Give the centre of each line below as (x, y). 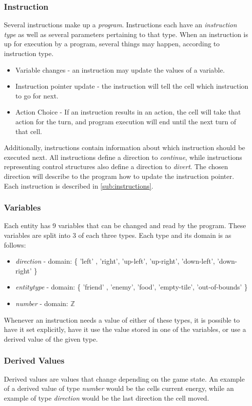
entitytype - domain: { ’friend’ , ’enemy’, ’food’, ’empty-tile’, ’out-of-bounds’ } (131, 287)
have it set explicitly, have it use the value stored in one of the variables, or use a (125, 329)
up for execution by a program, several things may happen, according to (112, 44)
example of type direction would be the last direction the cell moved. (107, 397)
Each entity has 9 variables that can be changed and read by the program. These (125, 225)
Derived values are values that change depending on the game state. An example (124, 378)
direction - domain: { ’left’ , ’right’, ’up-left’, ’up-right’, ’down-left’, (115, 261)
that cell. (29, 131)
